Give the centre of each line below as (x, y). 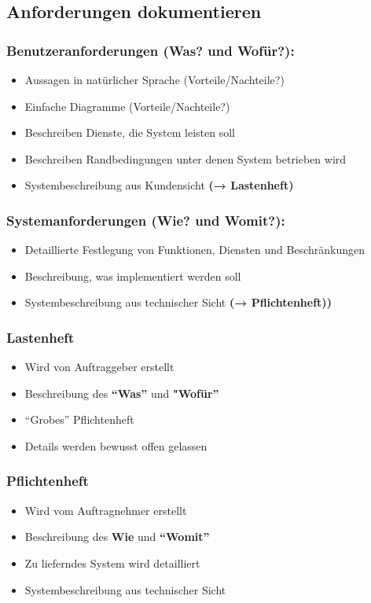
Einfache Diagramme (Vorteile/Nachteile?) (127, 106)
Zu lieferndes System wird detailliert (112, 563)
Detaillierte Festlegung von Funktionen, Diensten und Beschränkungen (195, 250)
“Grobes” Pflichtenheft (79, 419)
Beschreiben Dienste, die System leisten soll (130, 132)
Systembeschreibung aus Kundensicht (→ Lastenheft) (159, 185)
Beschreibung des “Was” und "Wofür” (122, 393)
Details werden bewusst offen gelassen (116, 445)
